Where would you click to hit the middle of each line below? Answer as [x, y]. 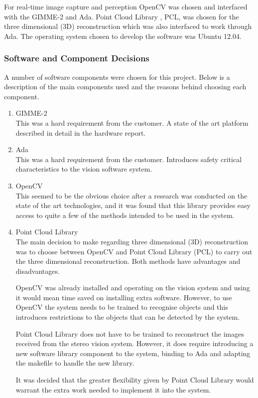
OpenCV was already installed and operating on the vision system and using [133, 288]
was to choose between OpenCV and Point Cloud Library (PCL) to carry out [134, 251]
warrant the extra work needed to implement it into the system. [113, 389]
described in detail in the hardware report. [81, 132]
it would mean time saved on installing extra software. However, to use [124, 297]
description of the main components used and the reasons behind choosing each [125, 87]
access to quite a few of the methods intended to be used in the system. [125, 215]
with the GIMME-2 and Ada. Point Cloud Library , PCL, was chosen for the [122, 16]
